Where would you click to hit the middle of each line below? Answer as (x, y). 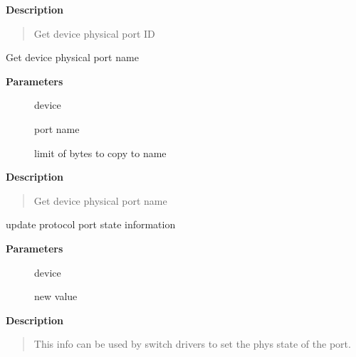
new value (56, 296)
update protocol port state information (91, 224)
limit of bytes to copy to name (100, 153)
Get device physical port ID (94, 33)
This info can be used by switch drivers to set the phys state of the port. (192, 344)
